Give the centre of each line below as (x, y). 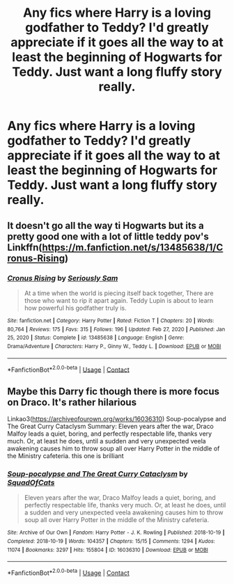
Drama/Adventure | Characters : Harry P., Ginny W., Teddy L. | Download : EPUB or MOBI (114, 346)
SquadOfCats (31, 482)
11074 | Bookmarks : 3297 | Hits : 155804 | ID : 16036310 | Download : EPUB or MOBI (108, 550)
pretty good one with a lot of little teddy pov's (108, 236)
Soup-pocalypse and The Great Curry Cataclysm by (97, 473)
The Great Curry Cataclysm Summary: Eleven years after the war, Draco (111, 426)
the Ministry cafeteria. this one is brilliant (65, 456)
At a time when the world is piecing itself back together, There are (119, 293)
